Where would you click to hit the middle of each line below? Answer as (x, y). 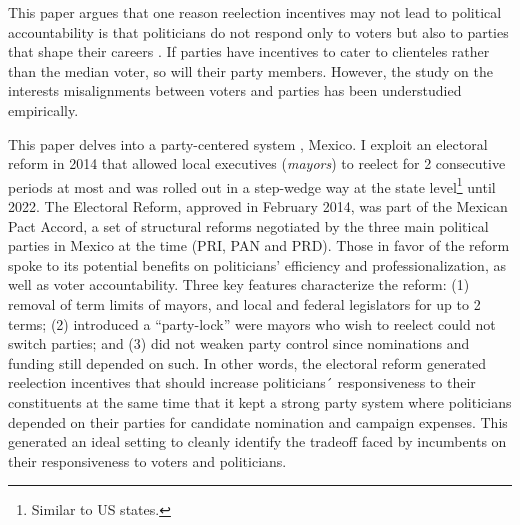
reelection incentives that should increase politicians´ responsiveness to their (242, 382)
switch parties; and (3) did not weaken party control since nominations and (239, 343)
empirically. (43, 109)
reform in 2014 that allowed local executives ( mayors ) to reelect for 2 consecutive (257, 163)
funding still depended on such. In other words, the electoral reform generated (247, 362)
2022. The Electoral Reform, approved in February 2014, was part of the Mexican (258, 206)
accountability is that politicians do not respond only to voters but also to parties (258, 31)
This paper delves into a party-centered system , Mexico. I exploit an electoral (248, 143)
